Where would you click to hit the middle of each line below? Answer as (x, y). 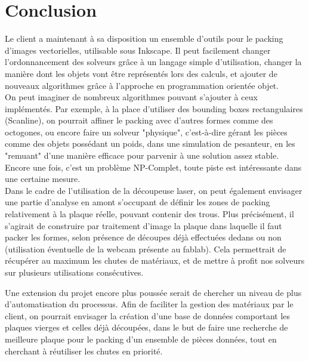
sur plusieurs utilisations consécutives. (74, 272)
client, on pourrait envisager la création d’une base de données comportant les (148, 315)
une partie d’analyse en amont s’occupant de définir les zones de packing (137, 202)
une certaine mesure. (43, 179)
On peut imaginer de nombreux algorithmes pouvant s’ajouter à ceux (131, 97)
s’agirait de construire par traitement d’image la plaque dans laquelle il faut (143, 225)
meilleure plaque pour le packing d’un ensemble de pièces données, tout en (141, 339)
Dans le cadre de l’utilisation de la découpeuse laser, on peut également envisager (154, 190)
